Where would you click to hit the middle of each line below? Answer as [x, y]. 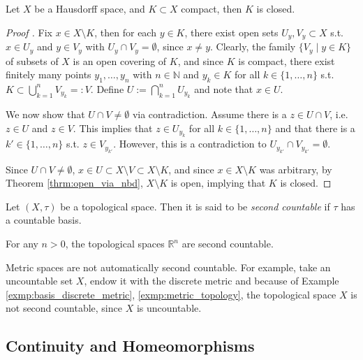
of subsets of [32, 60]
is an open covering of [120, 60]
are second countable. [228, 244]
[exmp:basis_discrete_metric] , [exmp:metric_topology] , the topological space [171, 294]
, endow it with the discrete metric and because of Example [212, 281]
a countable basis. [44, 220]
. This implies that [113, 128]
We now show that [45, 114]
